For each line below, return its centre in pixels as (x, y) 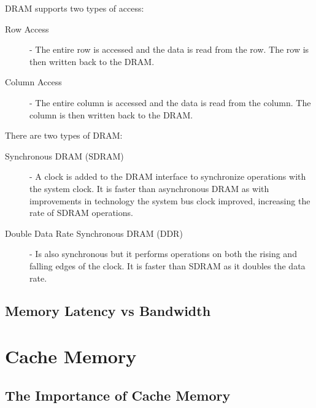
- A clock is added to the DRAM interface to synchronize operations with (168, 176)
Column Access (33, 82)
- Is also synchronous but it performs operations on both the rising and (163, 254)
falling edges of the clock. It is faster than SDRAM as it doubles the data (168, 265)
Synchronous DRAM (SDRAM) (64, 156)
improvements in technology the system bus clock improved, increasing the (170, 200)
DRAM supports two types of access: (75, 8)
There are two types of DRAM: (64, 135)
